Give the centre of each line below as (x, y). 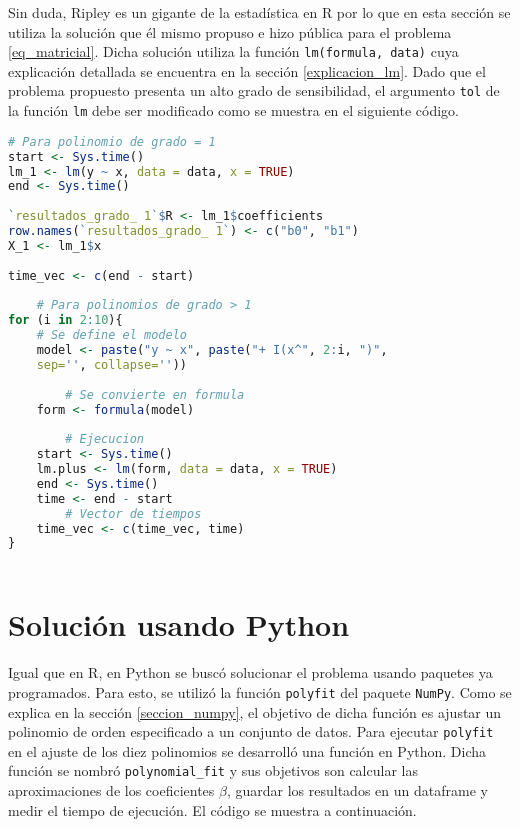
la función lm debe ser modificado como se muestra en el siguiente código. (234, 110)
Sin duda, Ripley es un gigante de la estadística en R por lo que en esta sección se (259, 12)
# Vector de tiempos (133, 513)
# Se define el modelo (111, 335)
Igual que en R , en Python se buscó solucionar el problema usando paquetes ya (250, 672)
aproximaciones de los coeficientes (111, 790)
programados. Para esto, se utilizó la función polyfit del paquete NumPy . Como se (260, 691)
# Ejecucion (105, 439)
